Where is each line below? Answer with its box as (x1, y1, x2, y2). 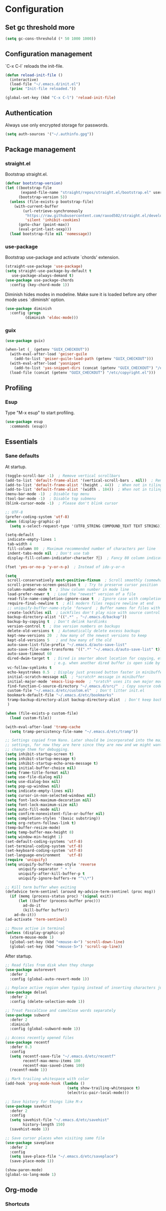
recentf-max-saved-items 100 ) (23, 1063, 85, 1068)
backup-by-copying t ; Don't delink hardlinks (7, 619, 107, 624)
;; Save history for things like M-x (5, 1099, 83, 1104)
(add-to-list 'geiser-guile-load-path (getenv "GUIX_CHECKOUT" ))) (14, 356, 154, 361)
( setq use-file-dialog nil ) (5, 775, 63, 779)
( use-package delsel (5, 990, 48, 995)
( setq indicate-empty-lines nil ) (5, 788, 74, 794)
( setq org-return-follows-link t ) (5, 821, 77, 826)
